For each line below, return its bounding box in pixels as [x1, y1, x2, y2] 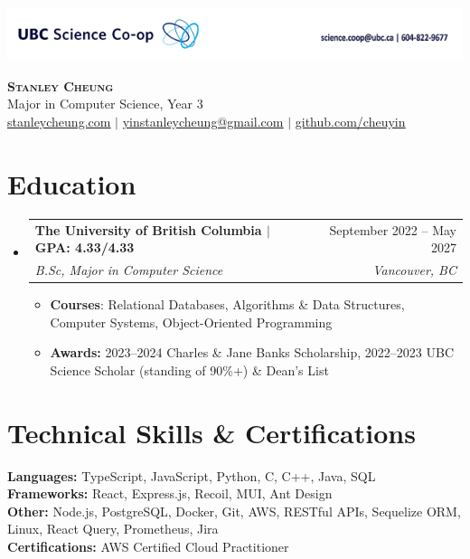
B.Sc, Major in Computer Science [34, 260, 223, 279]
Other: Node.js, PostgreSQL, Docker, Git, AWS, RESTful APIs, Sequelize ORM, [7, 501, 461, 520]
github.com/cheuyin [295, 112, 406, 131]
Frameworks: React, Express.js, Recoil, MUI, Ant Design [7, 484, 333, 503]
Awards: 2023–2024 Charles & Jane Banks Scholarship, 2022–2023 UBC [50, 343, 454, 362]
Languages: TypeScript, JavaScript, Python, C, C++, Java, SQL [7, 466, 376, 485]
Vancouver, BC [372, 260, 456, 279]
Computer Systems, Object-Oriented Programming [50, 312, 333, 331]
